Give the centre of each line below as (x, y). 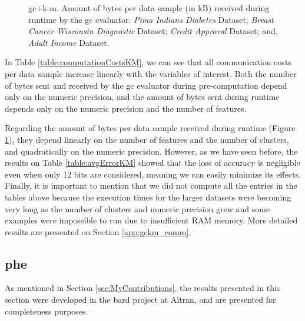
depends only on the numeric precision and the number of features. (126, 108)
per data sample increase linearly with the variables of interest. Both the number (151, 73)
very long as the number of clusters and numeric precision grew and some (137, 208)
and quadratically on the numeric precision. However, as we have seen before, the (151, 151)
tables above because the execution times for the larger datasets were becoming (148, 197)
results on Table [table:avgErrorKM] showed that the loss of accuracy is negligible (152, 163)
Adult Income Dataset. (69, 42)
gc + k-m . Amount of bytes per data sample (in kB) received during (149, 8)
